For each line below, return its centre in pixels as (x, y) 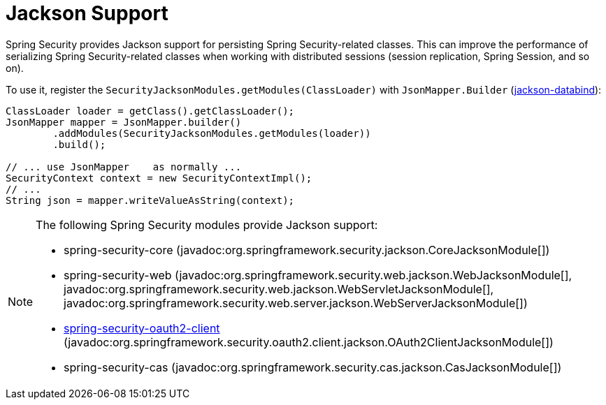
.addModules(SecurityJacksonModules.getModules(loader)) (212, 133)
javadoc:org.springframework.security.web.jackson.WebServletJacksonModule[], (279, 289)
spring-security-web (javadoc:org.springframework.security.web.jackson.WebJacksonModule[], (318, 275)
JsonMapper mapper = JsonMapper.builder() (124, 122)
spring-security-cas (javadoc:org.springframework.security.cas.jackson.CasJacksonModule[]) (313, 367)
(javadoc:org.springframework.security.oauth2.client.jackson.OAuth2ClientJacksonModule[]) (309, 342)
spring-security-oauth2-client (142, 328)
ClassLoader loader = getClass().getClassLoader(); (150, 111)
